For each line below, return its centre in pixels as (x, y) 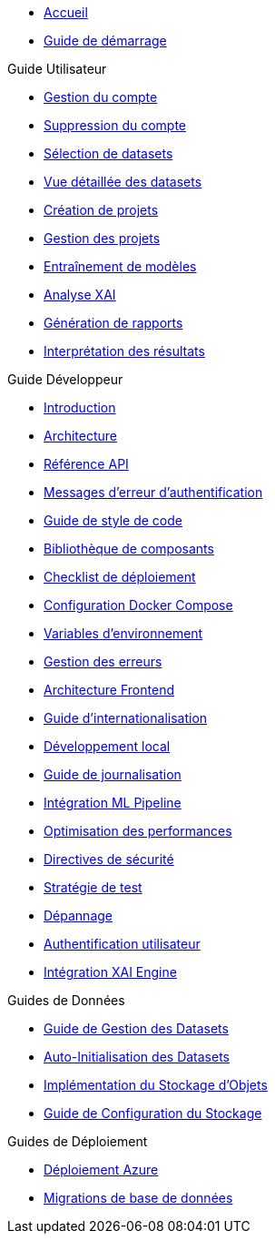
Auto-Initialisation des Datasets (137, 1057)
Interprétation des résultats (124, 351)
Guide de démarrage (105, 41)
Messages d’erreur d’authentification (153, 492)
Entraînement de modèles (120, 266)
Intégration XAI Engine (110, 972)
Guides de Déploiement (78, 1141)
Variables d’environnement (123, 633)
